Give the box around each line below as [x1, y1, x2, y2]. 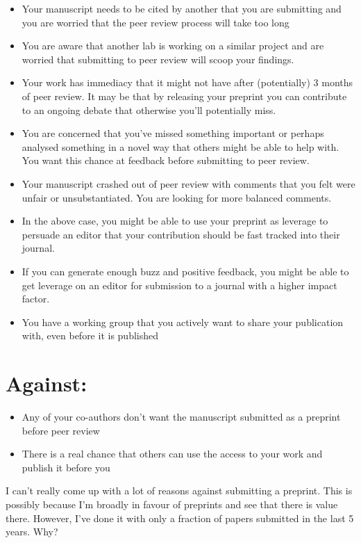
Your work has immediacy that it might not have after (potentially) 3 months [22, 75, 353, 90]
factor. [22, 291, 50, 306]
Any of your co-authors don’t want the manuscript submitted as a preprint [22, 410, 341, 423]
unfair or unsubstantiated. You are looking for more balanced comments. [22, 190, 332, 204]
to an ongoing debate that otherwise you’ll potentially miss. [22, 102, 276, 117]
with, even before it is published [22, 328, 159, 343]
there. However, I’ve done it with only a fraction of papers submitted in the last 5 [6, 510, 354, 525]
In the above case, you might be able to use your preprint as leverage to [22, 213, 328, 228]
